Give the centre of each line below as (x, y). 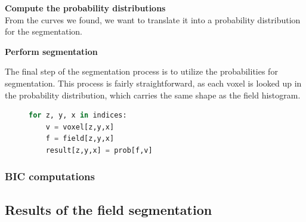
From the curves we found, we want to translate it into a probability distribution (153, 19)
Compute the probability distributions (85, 8)
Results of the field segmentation (109, 209)
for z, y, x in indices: (78, 115)
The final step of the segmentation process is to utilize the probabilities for (141, 71)
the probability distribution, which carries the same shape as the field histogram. (153, 95)
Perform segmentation (51, 51)
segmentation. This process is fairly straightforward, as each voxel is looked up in (153, 83)
